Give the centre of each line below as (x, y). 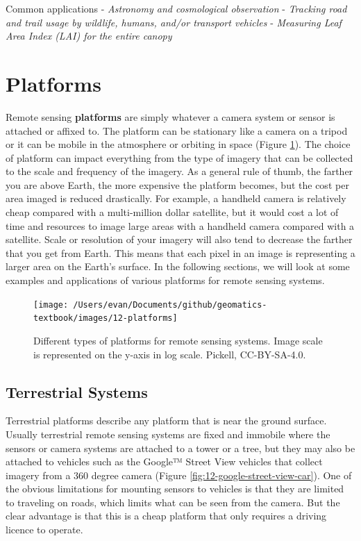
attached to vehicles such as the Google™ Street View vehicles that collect (164, 461)
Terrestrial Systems (77, 391)
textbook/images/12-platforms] (106, 318)
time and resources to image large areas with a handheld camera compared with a (180, 225)
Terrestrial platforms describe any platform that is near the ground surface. (166, 421)
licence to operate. (44, 530)
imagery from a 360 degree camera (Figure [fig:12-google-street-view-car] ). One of (179, 475)
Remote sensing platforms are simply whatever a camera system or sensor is (170, 116)
